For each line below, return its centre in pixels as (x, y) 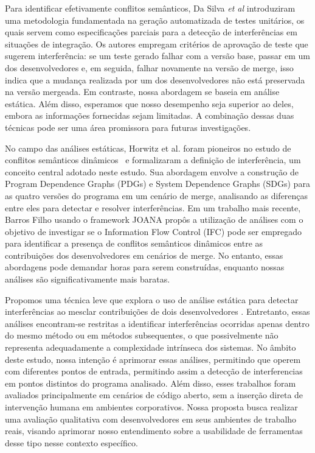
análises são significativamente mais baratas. (88, 279)
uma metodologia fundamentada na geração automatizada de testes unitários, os (155, 20)
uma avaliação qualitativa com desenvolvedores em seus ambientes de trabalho (151, 419)
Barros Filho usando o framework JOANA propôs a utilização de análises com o (154, 219)
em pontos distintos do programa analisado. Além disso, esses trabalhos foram (151, 383)
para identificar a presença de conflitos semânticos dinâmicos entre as (134, 243)
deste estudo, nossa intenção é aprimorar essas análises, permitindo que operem (153, 359)
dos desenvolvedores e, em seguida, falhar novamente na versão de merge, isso (149, 67)
